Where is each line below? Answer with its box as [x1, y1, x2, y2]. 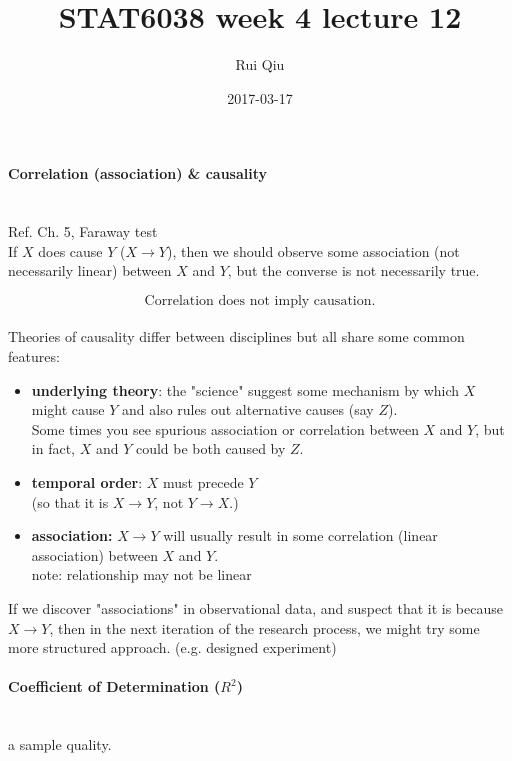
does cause [38, 240, 103, 261]
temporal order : [31, 472, 143, 493]
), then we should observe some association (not [166, 240, 460, 261]
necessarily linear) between [8, 260, 172, 281]
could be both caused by [135, 438, 286, 459]
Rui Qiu [235, 54, 285, 75]
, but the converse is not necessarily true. [227, 260, 480, 281]
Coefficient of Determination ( [8, 676, 221, 697]
